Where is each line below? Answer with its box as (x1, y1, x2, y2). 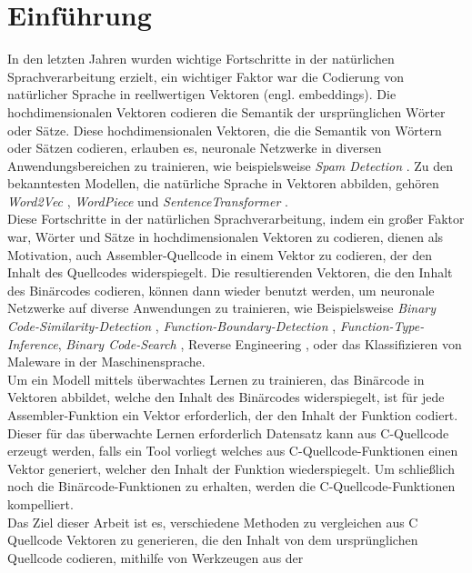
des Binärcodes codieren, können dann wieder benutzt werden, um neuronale (7, 280, 435, 299)
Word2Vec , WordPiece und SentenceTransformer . (7, 191, 289, 210)
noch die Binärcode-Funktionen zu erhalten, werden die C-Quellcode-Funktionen (7, 477, 456, 496)
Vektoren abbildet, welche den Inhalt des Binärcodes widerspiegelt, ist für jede (7, 387, 445, 407)
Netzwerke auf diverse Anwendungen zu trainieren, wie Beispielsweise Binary (7, 298, 437, 317)
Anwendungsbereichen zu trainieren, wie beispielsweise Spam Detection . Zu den (7, 156, 454, 175)
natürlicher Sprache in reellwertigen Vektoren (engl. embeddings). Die (7, 85, 397, 104)
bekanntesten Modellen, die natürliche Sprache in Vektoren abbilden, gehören (7, 174, 439, 193)
